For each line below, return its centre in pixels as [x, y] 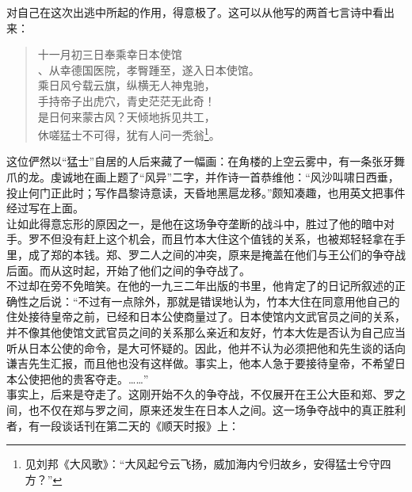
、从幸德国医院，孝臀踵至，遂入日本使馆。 [149, 69]
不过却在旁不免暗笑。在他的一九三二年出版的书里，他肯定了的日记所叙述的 [200, 286]
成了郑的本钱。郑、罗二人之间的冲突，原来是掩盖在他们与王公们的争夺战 [217, 254]
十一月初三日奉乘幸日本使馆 [110, 54]
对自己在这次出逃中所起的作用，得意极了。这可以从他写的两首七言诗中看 [195, 12]
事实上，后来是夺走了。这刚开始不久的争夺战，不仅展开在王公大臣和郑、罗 [200, 394]
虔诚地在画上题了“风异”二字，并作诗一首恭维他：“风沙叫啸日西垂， [225, 177]
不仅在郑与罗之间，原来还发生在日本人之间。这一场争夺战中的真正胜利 [222, 409]
